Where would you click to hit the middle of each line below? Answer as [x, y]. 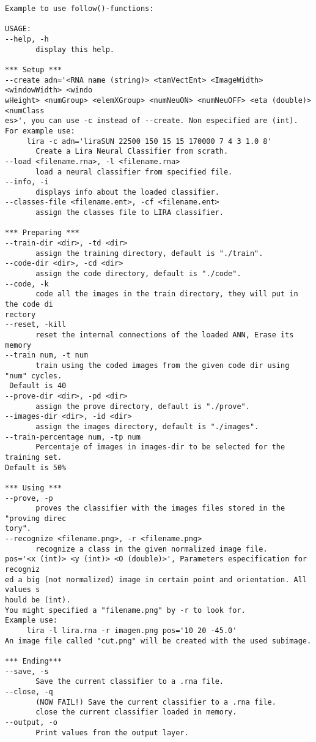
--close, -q [29, 691]
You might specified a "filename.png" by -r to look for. [125, 610]
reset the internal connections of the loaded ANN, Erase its [165, 335]
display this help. [75, 49]
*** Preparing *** [42, 233]
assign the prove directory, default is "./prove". [143, 406]
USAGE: [18, 29]
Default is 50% [36, 467]
